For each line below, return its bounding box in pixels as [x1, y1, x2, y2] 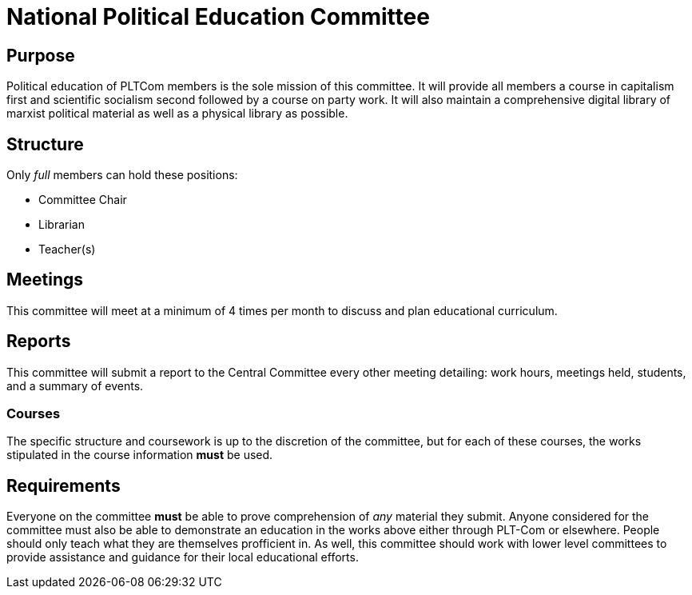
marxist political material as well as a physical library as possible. [6, 106, 348, 121]
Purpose [6, 45, 75, 66]
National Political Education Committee [6, 3, 430, 30]
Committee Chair [38, 193, 127, 207]
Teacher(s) [38, 242, 96, 257]
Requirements [6, 475, 121, 496]
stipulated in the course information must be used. [6, 448, 273, 462]
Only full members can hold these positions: [6, 168, 238, 182]
